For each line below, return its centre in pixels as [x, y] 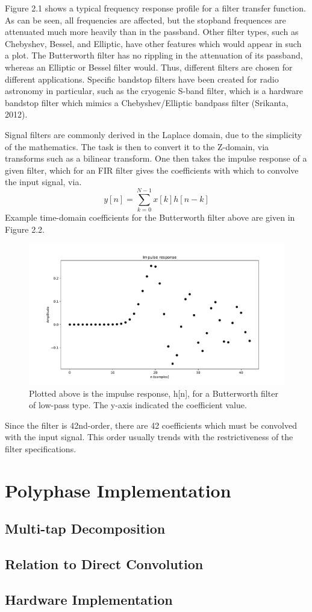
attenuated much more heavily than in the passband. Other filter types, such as [152, 32]
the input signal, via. [43, 182]
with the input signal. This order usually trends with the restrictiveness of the [149, 437]
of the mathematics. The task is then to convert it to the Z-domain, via [137, 146]
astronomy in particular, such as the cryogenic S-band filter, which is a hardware [154, 91]
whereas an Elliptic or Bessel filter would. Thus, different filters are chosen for [149, 67]
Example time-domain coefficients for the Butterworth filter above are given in [150, 217]
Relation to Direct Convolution [104, 564]
